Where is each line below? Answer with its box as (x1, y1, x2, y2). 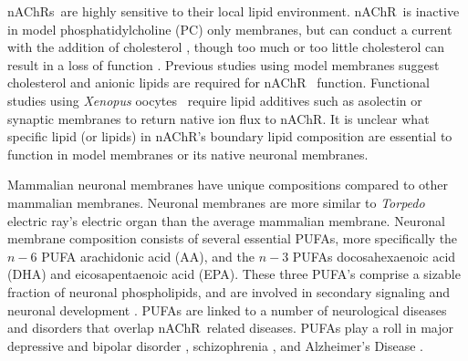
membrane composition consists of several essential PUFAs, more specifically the (7, 229, 458, 248)
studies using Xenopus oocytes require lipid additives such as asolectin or (7, 90, 422, 109)
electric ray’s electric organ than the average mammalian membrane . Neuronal (7, 211, 445, 230)
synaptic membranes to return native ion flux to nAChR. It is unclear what (7, 108, 430, 128)
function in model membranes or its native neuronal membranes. (7, 144, 369, 163)
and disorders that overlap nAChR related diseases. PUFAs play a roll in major (7, 318, 453, 337)
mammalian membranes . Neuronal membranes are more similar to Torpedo (7, 192, 425, 211)
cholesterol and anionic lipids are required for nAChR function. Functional (7, 73, 430, 92)
